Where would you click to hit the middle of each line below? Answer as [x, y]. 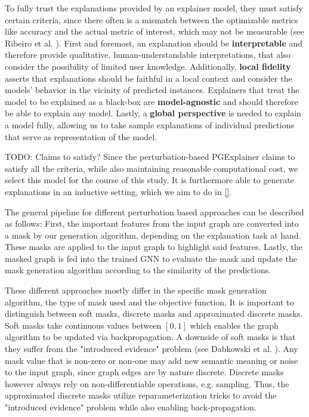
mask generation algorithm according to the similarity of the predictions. [138, 270]
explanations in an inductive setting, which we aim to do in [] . [118, 191]
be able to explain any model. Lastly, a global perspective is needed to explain [153, 113]
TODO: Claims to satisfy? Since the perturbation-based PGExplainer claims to [150, 157]
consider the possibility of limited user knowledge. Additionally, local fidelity [148, 66]
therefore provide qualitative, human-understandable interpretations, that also [148, 55]
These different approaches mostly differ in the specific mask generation [136, 290]
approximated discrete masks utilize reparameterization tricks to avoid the [141, 395]
